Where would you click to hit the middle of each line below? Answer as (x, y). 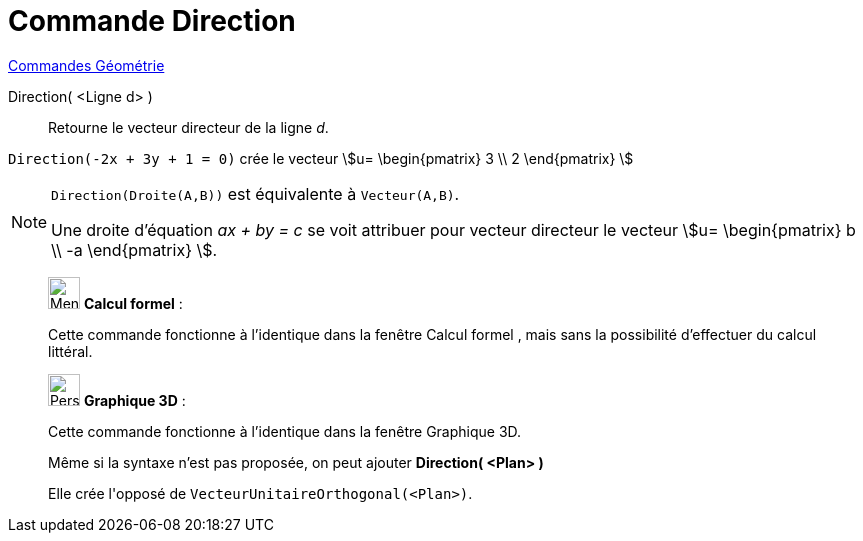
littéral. (70, 351)
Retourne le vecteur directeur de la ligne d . (188, 127)
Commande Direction (152, 21)
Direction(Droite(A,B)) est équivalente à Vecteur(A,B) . (255, 193)
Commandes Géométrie (86, 65)
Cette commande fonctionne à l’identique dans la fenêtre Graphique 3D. (285, 431)
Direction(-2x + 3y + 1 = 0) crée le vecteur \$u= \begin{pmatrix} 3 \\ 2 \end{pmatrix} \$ (321, 158)
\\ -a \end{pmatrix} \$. (134, 249)
